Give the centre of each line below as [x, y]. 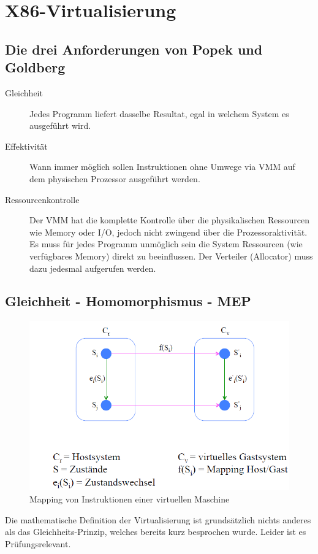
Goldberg [35, 67]
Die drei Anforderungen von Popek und [134, 49]
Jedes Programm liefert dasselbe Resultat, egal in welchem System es [159, 113]
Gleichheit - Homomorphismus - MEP [128, 301]
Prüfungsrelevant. [38, 543]
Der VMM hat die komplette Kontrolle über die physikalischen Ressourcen [170, 220]
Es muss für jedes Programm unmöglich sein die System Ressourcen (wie [166, 244]
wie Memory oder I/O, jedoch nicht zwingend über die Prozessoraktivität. [168, 232]
